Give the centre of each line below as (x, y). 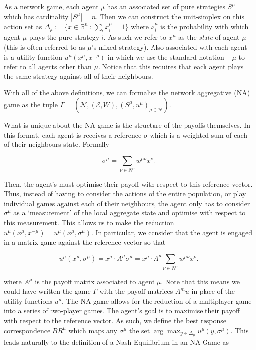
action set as (23, 26)
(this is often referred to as (45, 46)
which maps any (93, 330)
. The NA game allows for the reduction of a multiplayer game (157, 301)
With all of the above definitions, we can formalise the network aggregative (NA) (127, 93)
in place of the (213, 291)
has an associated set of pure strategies (166, 6)
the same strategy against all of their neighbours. (78, 76)
